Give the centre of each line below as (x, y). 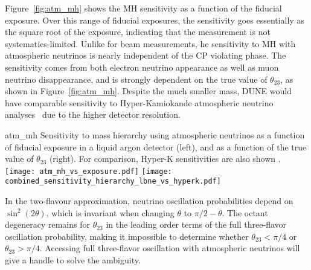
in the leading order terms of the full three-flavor (196, 224)
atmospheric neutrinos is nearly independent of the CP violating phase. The (146, 55)
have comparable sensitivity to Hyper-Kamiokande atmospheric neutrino (139, 102)
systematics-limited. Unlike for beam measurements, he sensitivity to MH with (150, 43)
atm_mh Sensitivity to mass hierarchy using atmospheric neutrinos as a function (155, 134)
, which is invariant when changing (110, 212)
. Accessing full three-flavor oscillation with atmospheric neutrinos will (170, 248)
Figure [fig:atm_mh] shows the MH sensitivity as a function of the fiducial (143, 8)
